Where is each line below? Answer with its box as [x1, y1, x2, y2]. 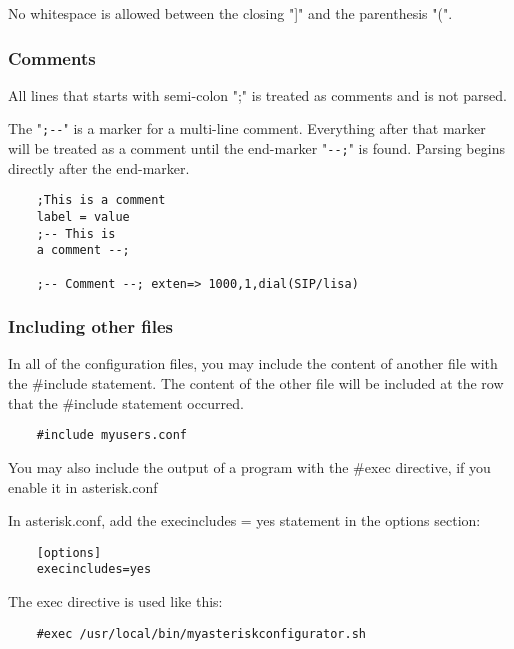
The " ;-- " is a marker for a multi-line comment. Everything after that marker [8, 118, 486, 139]
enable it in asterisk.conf [8, 476, 158, 497]
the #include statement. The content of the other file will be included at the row [8, 373, 504, 394]
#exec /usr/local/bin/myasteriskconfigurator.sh [36, 626, 366, 641]
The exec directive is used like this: [8, 591, 223, 611]
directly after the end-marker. [8, 157, 190, 178]
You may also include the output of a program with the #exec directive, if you [8, 456, 491, 477]
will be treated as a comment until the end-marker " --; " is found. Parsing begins [8, 138, 505, 159]
